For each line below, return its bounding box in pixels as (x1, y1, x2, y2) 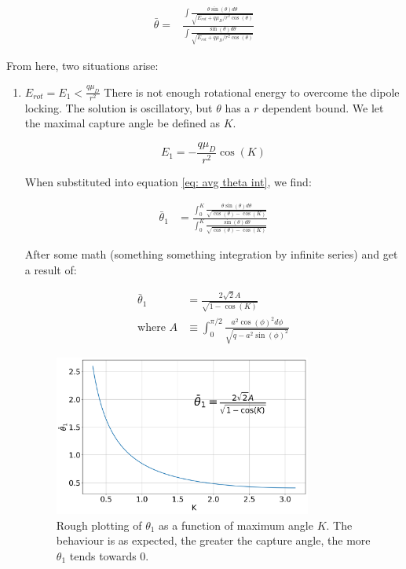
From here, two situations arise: (6, 57, 159, 73)
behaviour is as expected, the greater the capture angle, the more (56, 532, 371, 549)
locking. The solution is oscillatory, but (24, 99, 213, 116)
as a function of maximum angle (159, 516, 313, 533)
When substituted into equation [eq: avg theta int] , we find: (24, 173, 312, 189)
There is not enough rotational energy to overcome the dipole (104, 83, 400, 100)
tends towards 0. (69, 547, 149, 563)
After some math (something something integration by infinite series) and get (24, 246, 398, 262)
